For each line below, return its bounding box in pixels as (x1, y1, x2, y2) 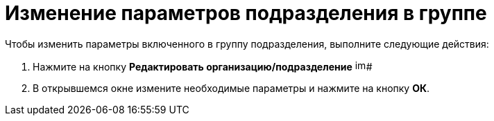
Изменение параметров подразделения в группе (5, 1, 487, 25)
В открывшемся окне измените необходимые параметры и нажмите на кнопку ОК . (33, 82, 430, 94)
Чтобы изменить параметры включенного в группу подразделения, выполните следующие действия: (5, 37, 489, 50)
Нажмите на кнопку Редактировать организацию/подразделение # (33, 60, 373, 73)
